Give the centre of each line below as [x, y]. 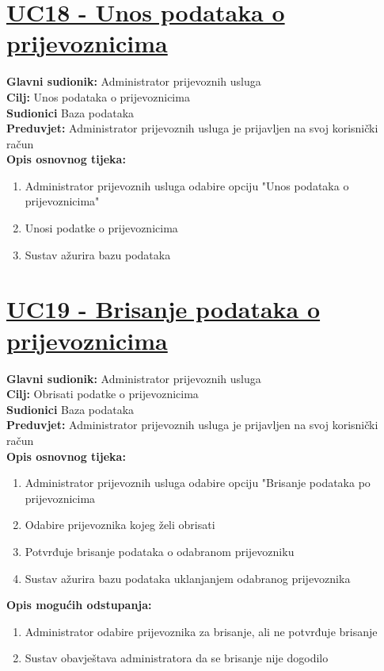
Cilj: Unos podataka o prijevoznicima [98, 96]
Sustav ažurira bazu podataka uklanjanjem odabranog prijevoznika [188, 578]
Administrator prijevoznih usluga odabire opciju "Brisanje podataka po [198, 483]
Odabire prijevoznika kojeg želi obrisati [120, 525]
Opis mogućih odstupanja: [79, 605]
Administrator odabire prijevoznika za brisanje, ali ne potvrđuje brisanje [201, 631]
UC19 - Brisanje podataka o [163, 309]
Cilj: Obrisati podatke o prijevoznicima [103, 394]
